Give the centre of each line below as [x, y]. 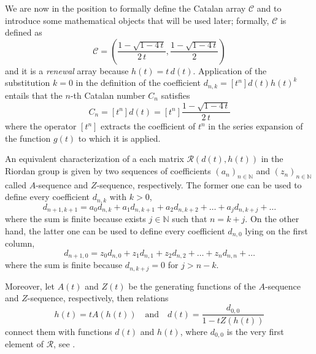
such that [190, 219]
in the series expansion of [256, 126]
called [16, 184]
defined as [24, 32]
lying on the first [276, 230]
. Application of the [230, 70]
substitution [28, 83]
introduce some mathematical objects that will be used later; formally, [137, 20]
